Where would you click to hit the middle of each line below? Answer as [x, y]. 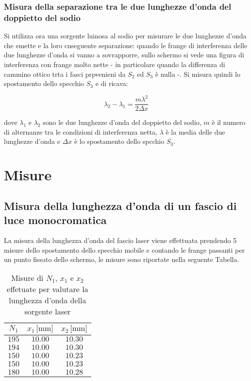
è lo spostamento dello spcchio [119, 141]
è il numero [229, 122]
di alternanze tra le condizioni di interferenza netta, [81, 131]
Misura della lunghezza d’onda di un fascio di [120, 205]
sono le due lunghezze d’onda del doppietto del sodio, [122, 122]
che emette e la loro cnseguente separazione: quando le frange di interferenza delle [126, 45]
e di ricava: [112, 83]
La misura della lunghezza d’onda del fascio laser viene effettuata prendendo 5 [120, 240]
